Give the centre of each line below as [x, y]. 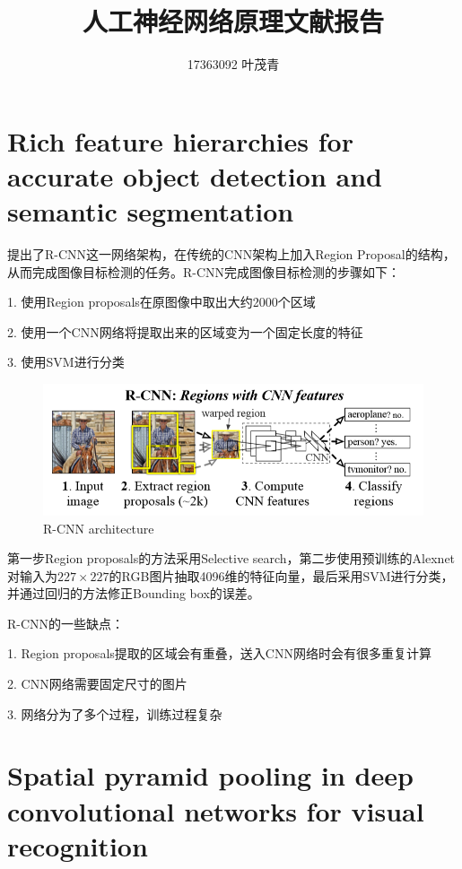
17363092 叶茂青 [233, 64]
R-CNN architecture [99, 528]
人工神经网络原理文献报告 [233, 21]
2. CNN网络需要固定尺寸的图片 [97, 684]
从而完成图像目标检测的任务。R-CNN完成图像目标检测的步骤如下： [204, 271]
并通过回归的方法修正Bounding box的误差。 [134, 593]
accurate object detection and [195, 175]
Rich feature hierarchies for [180, 140]
